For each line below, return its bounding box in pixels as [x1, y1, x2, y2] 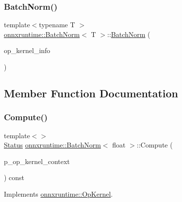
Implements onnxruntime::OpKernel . [4, 188, 113, 199]
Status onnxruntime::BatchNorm [4, 140, 101, 150]
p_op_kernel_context [4, 156, 70, 166]
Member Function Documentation [4, 85, 179, 100]
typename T [39, 19, 75, 30]
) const [4, 172, 25, 183]
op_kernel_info [4, 45, 50, 55]
